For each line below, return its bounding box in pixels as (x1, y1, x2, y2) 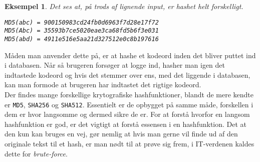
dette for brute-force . (5, 148, 68, 158)
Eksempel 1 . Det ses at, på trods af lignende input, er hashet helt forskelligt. (5, 1, 243, 11)
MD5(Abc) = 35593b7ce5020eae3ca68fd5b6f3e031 (5, 27, 159, 35)
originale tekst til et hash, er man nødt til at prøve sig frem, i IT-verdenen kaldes (5, 138, 254, 148)
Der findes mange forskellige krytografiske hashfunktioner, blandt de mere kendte (5, 89, 253, 99)
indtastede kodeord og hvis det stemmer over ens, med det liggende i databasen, (5, 69, 250, 80)
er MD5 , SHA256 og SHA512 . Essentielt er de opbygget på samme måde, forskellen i (5, 99, 253, 109)
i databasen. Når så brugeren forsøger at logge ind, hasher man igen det (5, 60, 225, 70)
